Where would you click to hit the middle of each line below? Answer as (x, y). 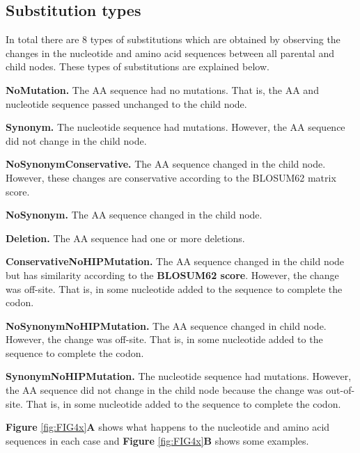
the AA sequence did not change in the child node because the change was (164, 390)
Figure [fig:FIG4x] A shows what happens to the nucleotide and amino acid (168, 427)
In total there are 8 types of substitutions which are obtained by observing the (173, 39)
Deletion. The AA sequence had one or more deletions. (125, 238)
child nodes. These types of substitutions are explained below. (138, 66)
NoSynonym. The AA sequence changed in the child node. (134, 215)
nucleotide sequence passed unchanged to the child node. (126, 103)
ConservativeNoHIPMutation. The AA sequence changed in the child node (175, 261)
